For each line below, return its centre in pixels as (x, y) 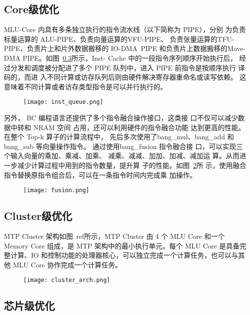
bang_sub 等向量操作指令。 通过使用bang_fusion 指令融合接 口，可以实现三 (124, 146)
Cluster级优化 (38, 216)
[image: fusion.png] (57, 191)
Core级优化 (32, 9)
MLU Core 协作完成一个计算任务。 (67, 264)
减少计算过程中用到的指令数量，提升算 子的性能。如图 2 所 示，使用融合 (132, 165)
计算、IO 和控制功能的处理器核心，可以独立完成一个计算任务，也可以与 (124, 255)
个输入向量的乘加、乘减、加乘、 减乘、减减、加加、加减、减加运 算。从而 (122, 156)
